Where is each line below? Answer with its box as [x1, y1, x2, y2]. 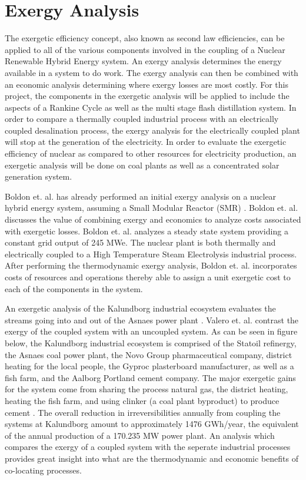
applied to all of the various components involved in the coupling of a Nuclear [5, 43, 285, 55]
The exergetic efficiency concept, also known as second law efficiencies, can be [5, 32, 285, 44]
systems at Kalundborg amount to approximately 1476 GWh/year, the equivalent [5, 418, 299, 430]
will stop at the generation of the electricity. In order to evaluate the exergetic [5, 135, 287, 148]
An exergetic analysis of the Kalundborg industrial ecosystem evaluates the [5, 302, 276, 315]
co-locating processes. [5, 464, 82, 476]
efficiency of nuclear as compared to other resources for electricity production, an [5, 147, 297, 160]
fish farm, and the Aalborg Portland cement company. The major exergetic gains [5, 371, 296, 383]
